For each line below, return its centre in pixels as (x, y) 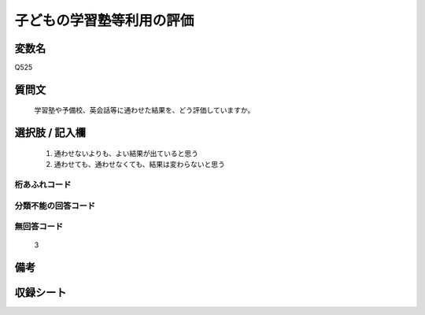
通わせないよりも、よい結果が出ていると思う (126, 153)
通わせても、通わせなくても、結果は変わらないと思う (140, 165)
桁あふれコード (43, 185)
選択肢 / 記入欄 (50, 133)
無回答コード (39, 227)
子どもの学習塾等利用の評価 (104, 20)
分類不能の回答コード (55, 206)
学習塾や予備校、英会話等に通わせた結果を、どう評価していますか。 (144, 110)
